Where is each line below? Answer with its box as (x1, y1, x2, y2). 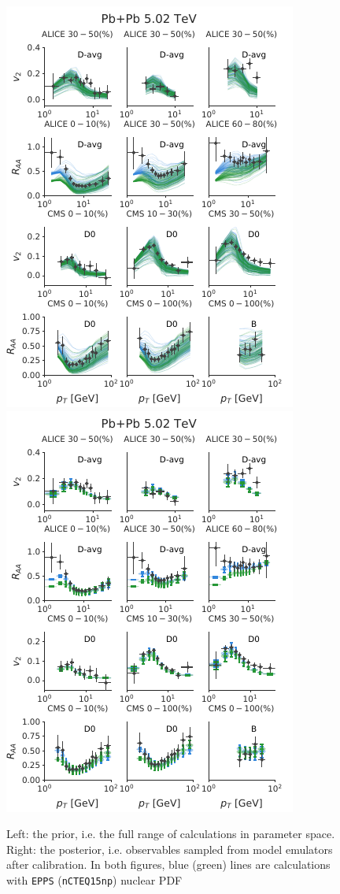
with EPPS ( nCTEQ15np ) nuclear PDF (6, 871, 183, 888)
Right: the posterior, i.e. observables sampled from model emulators (6, 840, 333, 857)
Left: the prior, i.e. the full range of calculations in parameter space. (6, 825, 335, 842)
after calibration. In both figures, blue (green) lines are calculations (6, 856, 331, 873)
